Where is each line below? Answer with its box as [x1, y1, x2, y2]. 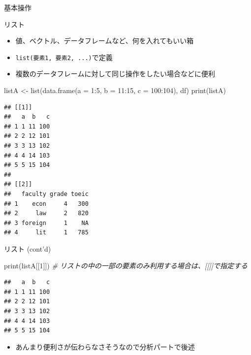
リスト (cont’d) [4, 243, 51, 254]
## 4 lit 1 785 [4, 229, 89, 236]
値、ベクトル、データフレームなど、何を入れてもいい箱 [15, 35, 194, 46]
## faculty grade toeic [4, 190, 89, 197]
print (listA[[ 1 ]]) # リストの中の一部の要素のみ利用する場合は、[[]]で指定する [4, 260, 248, 270]
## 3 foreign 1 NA [4, 219, 89, 226]
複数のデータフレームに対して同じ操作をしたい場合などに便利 [15, 68, 215, 79]
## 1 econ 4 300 [4, 200, 89, 207]
